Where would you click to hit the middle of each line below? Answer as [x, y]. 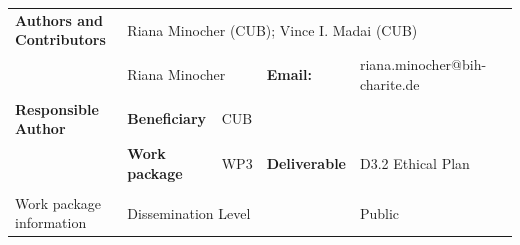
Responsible [57, 108]
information [51, 222]
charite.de [389, 83]
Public [379, 212]
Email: [289, 73]
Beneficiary [167, 118]
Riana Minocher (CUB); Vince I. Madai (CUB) [272, 29]
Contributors [60, 39]
